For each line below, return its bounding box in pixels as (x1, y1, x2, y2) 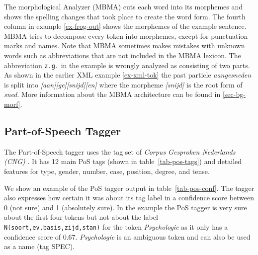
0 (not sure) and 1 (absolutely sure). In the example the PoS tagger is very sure (4, 202, 247, 212)
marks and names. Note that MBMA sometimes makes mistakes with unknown (4, 40, 245, 51)
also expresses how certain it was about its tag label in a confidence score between (4, 192, 255, 203)
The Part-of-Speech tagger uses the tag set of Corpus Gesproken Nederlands (4, 146, 236, 157)
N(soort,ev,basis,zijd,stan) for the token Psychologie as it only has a (4, 222, 228, 232)
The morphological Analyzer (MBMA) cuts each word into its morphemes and (4, 1, 243, 11)
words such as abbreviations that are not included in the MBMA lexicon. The (4, 50, 241, 60)
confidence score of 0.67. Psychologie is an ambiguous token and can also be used (4, 231, 251, 242)
